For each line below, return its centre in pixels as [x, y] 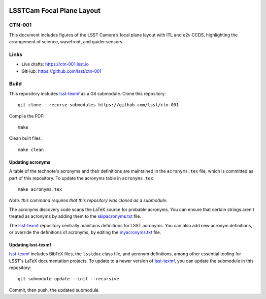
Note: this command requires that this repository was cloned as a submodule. [88, 200]
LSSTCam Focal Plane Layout [55, 11]
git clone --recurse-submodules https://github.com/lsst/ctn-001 [99, 105]
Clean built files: [25, 138]
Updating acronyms [30, 162]
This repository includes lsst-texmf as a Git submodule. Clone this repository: [87, 93]
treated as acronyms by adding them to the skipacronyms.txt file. [75, 216]
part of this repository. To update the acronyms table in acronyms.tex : [82, 178]
